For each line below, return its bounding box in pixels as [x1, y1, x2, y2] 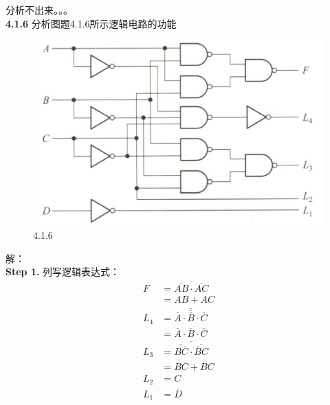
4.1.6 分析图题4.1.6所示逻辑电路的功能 [5, 16, 177, 30]
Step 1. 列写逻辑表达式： [5, 264, 120, 279]
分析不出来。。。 [5, 3, 73, 16]
